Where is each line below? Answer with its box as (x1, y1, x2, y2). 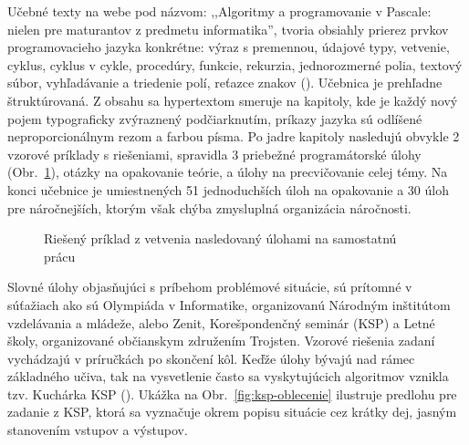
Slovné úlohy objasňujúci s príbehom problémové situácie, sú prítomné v (7, 277, 412, 296)
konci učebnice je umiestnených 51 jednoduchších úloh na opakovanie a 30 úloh (7, 180, 449, 199)
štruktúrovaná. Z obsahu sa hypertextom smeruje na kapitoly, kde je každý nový (7, 90, 458, 109)
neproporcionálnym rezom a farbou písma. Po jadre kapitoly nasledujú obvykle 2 (7, 127, 460, 146)
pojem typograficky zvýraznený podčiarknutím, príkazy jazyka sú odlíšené (7, 109, 422, 128)
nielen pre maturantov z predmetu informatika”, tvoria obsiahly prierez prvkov (7, 19, 449, 38)
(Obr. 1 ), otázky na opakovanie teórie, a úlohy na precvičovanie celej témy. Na (7, 162, 448, 181)
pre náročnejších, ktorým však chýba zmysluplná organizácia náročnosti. (7, 198, 412, 217)
